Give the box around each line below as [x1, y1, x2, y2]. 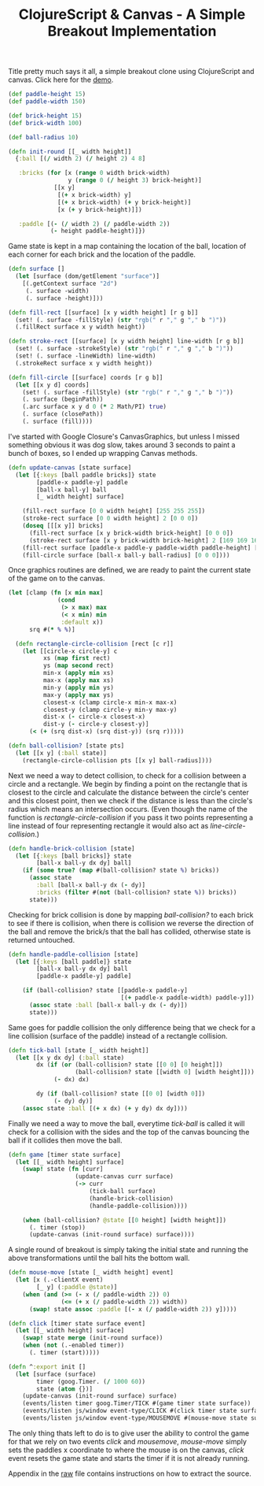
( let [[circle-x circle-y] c [22, 647, 118, 655]
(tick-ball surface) [89, 1188, 156, 1195]
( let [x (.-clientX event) [15, 1276, 104, 1284]
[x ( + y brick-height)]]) [57, 206, 143, 213]
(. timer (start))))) [28, 1349, 101, 1357]
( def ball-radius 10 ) [8, 133, 79, 141]
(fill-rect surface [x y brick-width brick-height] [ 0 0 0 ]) [28, 529, 234, 537]
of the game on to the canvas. [8, 573, 105, 584]
